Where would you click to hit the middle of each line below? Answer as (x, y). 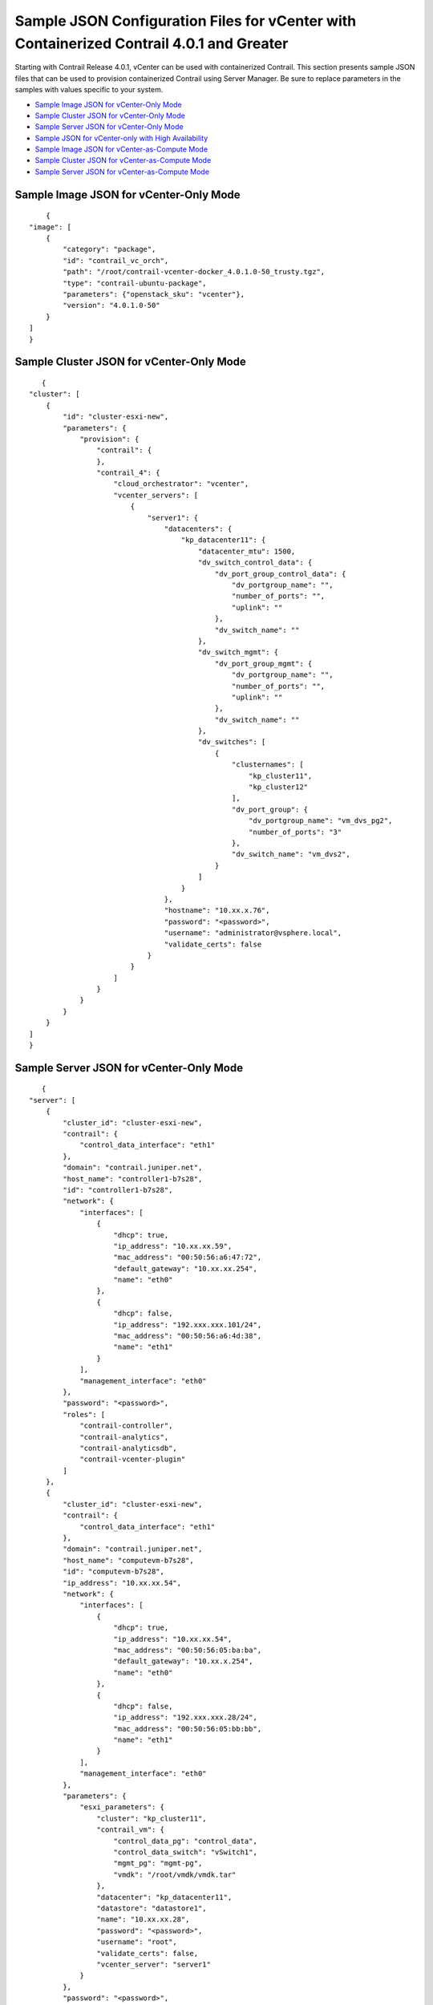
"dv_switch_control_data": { (255, 563)
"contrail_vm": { (130, 1830)
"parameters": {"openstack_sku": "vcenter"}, (154, 294)
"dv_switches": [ (232, 742)
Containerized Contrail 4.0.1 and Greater (152, 43)
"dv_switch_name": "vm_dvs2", (291, 855)
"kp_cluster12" (279, 787)
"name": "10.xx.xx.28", (143, 1920)
